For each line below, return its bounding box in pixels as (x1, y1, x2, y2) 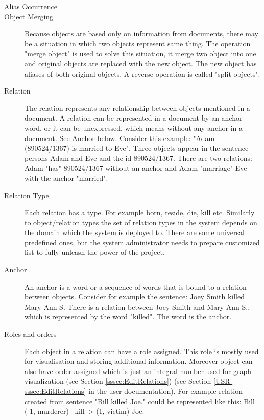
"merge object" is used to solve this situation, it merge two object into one (25, 48, 256, 59)
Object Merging (4, 11, 54, 21)
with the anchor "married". (25, 172, 108, 183)
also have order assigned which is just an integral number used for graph (25, 365, 252, 376)
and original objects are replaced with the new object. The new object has (25, 58, 257, 68)
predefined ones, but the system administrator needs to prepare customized (25, 237, 260, 247)
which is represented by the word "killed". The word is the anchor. (25, 311, 232, 322)
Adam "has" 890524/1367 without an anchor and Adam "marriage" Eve (25, 162, 247, 173)
